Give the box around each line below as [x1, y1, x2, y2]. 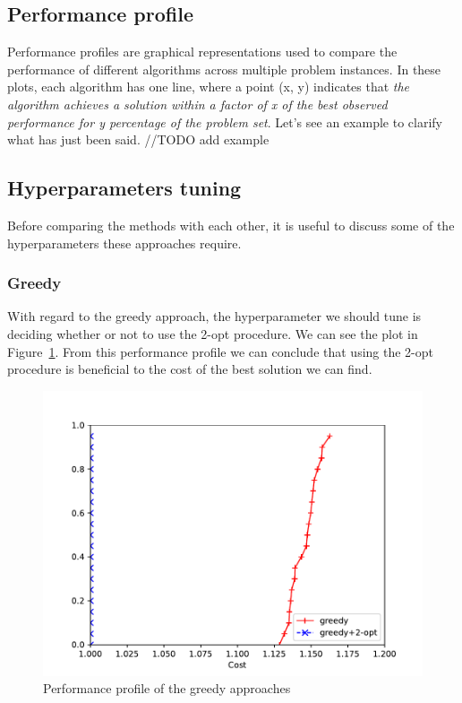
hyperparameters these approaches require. [7, 233, 242, 252]
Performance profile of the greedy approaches [43, 679, 291, 698]
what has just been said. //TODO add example [7, 130, 269, 149]
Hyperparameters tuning [7, 174, 242, 202]
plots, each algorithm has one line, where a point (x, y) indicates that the [7, 77, 410, 96]
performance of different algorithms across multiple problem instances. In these [7, 59, 441, 78]
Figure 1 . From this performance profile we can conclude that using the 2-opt [7, 342, 433, 360]
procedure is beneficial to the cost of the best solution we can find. [7, 360, 372, 378]
